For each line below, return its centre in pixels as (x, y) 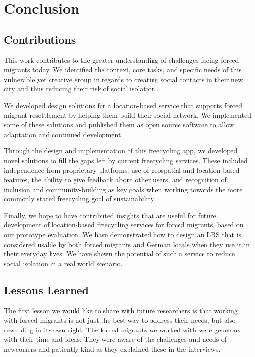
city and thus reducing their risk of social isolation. (81, 89)
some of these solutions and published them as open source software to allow (119, 124)
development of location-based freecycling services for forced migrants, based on (124, 225)
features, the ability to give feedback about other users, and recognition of (115, 179)
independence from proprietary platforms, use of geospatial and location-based (122, 170)
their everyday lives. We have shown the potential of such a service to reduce (119, 254)
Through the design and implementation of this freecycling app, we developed (121, 151)
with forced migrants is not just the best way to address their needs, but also (120, 320)
